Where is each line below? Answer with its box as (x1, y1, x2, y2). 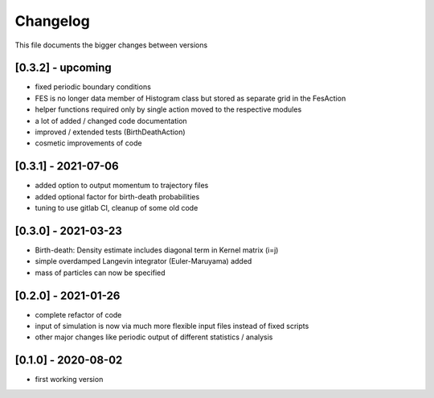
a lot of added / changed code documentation (35, 116, 188, 125)
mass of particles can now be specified (35, 268, 166, 277)
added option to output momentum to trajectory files (35, 181, 209, 191)
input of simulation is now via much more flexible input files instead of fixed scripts (35, 322, 309, 331)
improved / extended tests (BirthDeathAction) (35, 127, 186, 137)
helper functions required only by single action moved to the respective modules (35, 105, 302, 114)
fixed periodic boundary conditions (35, 82, 152, 92)
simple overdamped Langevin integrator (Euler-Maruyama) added (35, 256, 252, 266)
